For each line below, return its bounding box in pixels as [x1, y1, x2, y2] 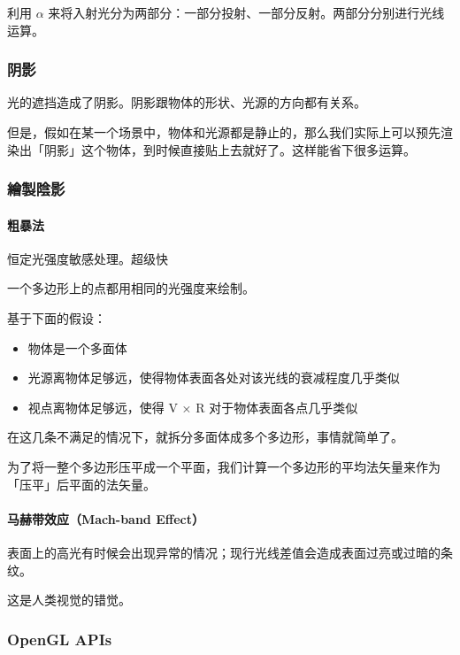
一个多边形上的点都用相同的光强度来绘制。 [7, 279, 255, 297]
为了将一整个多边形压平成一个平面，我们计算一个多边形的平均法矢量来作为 [7, 457, 441, 475]
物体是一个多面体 [27, 338, 127, 357]
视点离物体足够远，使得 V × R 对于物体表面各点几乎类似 [27, 397, 358, 416]
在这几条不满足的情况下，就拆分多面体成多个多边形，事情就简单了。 [7, 428, 403, 446]
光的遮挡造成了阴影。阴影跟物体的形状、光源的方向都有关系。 [7, 93, 366, 112]
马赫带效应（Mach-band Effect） [7, 509, 204, 528]
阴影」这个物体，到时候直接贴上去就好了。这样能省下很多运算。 [43, 140, 416, 158]
